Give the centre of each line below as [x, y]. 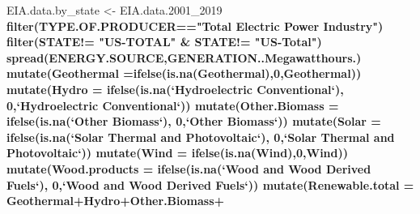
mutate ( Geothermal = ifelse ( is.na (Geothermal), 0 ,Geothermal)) [184, 73]
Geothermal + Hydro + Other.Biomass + [116, 201]
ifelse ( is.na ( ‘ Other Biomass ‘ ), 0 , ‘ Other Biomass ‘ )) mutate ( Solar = [194, 121]
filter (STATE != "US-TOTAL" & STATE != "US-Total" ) [164, 42]
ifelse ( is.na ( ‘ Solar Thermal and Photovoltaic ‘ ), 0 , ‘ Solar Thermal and [201, 137]
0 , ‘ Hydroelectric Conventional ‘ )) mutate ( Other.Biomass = [173, 105]
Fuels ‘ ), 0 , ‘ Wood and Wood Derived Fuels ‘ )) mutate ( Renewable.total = [210, 184]
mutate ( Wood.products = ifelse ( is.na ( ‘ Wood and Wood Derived [189, 168]
